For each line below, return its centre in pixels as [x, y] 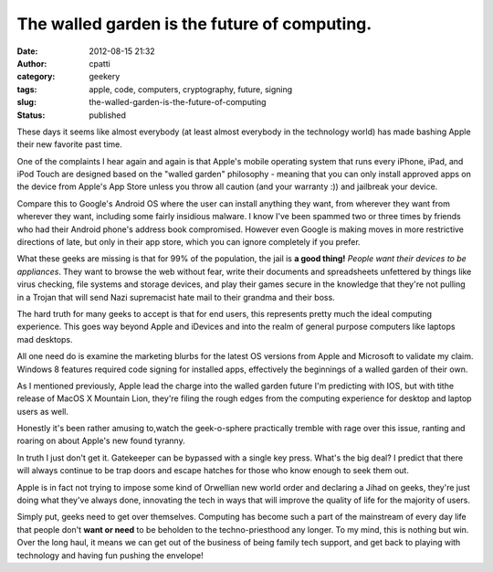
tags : [27, 89]
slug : [26, 102]
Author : [32, 63]
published [108, 115]
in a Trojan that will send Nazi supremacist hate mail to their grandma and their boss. [176, 297]
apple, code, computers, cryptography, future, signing [191, 89]
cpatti [100, 63]
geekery [105, 77]
